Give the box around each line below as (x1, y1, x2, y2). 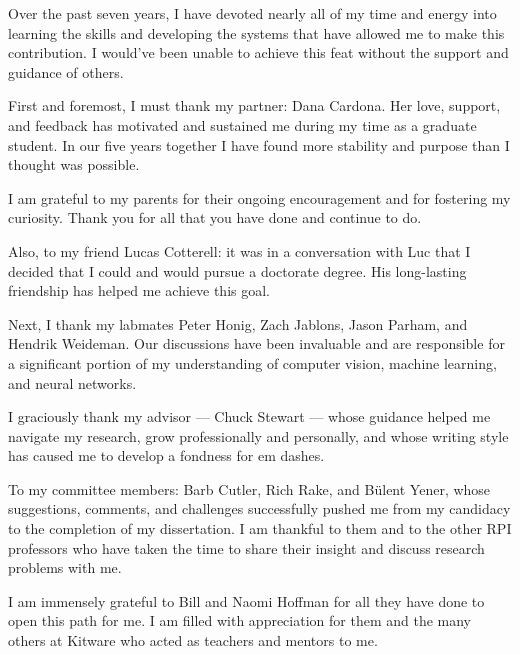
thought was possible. (8, 154, 140, 175)
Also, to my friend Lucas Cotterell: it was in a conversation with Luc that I (8, 240, 471, 261)
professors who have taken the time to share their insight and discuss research (8, 537, 485, 558)
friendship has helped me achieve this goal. (8, 280, 270, 301)
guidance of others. (8, 61, 124, 82)
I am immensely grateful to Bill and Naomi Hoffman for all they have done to (8, 590, 485, 611)
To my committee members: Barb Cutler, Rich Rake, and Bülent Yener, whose (8, 478, 491, 499)
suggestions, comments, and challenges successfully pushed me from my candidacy (8, 498, 511, 519)
